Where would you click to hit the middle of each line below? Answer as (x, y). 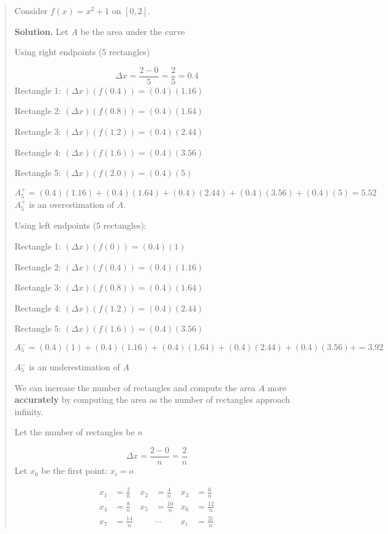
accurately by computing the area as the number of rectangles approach (152, 399)
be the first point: (74, 471)
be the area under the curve (133, 31)
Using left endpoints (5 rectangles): (80, 225)
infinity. (29, 411)
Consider (31, 10)
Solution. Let (41, 31)
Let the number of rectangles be (74, 432)
